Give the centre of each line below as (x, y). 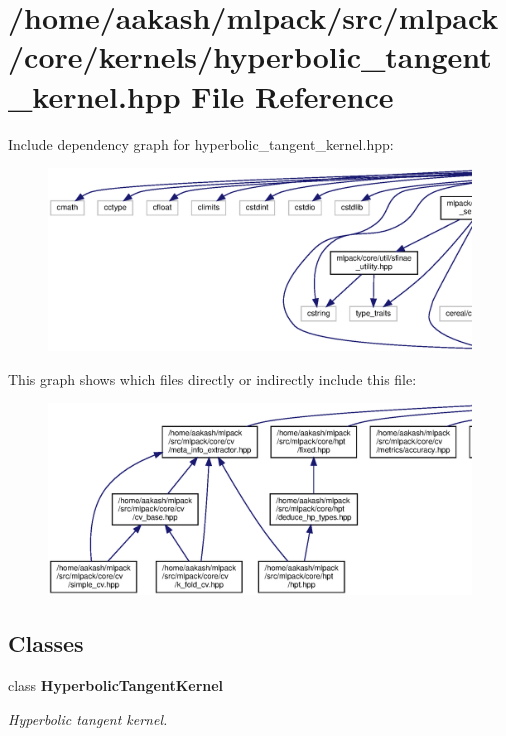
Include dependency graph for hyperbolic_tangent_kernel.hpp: (201, 143)
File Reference (292, 95)
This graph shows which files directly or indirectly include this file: (212, 378)
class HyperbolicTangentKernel (116, 685)
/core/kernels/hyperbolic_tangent (250, 56)
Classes (46, 643)
